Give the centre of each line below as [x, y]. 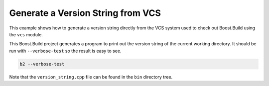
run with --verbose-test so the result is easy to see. [65, 51]
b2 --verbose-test [42, 64]
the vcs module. [26, 34]
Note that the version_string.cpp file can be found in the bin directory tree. [91, 77]
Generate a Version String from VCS [85, 13]
